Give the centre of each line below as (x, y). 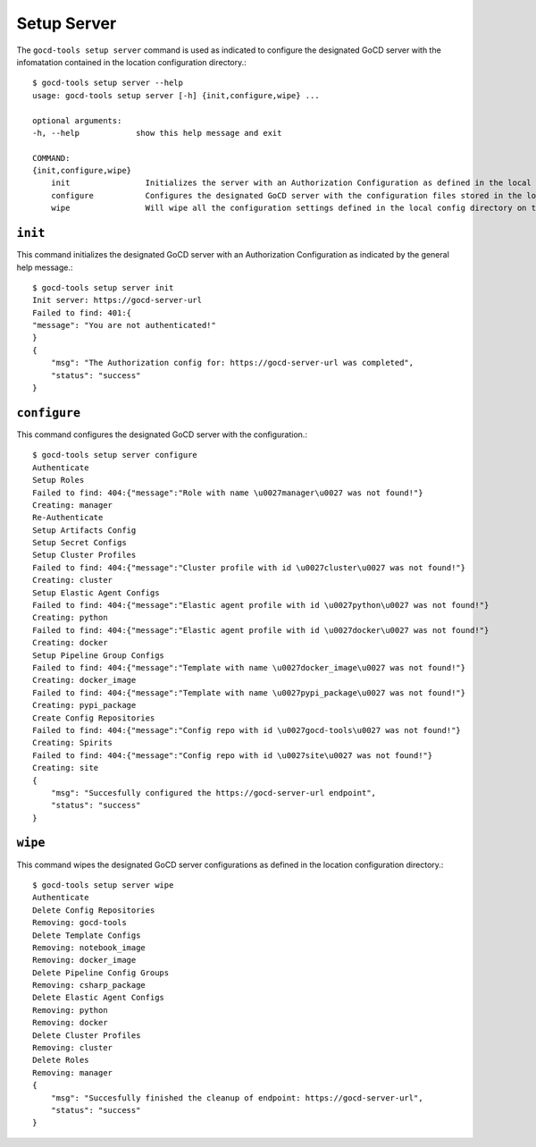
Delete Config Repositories (94, 910)
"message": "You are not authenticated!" (124, 325)
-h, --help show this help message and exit (157, 133)
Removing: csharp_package (89, 985)
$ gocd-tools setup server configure (115, 455)
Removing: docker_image (84, 960)
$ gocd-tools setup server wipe (103, 885)
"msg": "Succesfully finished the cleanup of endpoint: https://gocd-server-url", (237, 1098)
